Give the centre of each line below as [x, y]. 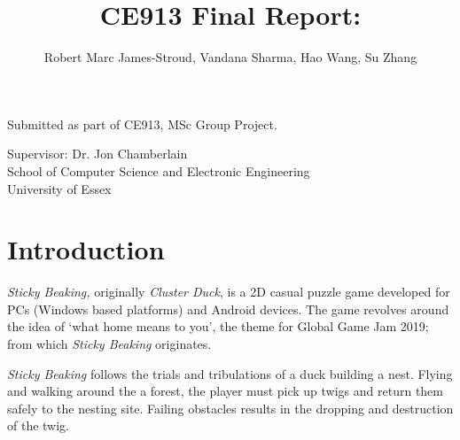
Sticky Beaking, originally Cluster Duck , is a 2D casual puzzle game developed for [229, 292]
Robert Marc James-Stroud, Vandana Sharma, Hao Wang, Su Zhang [230, 57]
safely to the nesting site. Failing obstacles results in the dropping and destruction [230, 408]
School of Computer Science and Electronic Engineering [159, 170]
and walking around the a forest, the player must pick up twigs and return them [226, 391]
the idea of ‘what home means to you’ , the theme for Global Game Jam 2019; [218, 326]
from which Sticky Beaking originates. [109, 344]
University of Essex [59, 188]
